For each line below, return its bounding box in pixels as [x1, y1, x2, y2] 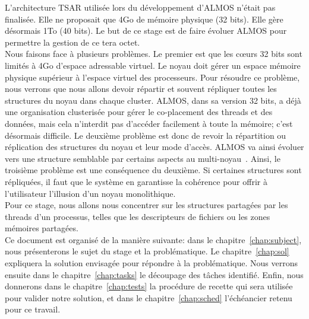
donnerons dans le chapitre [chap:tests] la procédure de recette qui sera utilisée [5, 280, 293, 292]
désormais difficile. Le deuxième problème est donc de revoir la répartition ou [5, 129, 286, 141]
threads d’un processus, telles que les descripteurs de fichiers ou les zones [5, 210, 270, 222]
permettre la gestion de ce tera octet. [5, 36, 140, 48]
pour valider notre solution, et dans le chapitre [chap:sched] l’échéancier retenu [5, 291, 292, 304]
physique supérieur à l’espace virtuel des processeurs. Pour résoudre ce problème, [5, 71, 300, 83]
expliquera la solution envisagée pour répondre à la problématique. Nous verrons [5, 257, 298, 269]
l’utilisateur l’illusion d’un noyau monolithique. [5, 187, 176, 199]
